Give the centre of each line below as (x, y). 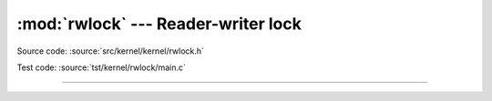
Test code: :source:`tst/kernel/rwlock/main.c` (101, 67)
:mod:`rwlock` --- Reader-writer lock (159, 24)
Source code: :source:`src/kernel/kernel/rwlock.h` (111, 51)
